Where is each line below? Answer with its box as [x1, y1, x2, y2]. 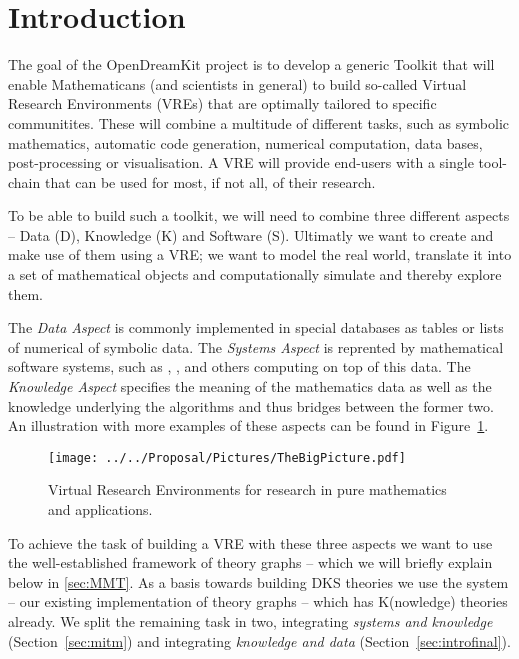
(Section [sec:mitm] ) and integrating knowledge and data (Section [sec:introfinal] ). [8, 630, 511, 651]
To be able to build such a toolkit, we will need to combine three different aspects [8, 205, 510, 226]
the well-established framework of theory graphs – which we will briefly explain [8, 552, 493, 573]
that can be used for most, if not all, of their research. [44, 171, 376, 192]
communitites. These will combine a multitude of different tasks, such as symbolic [8, 112, 510, 133]
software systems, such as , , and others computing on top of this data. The [8, 356, 471, 377]
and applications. [48, 499, 153, 520]
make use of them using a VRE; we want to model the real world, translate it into [8, 244, 512, 265]
